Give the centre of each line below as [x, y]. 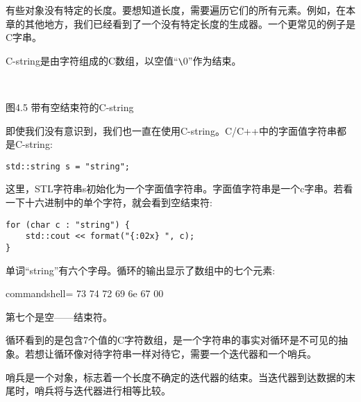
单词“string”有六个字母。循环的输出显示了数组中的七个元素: [141, 270]
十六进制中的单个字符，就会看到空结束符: [118, 202]
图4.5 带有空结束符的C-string [70, 107]
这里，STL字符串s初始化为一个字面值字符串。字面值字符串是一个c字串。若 [175, 189]
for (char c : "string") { [68, 225]
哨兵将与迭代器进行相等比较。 [102, 391]
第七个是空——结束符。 [59, 316]
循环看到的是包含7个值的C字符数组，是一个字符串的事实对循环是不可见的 [172, 340]
